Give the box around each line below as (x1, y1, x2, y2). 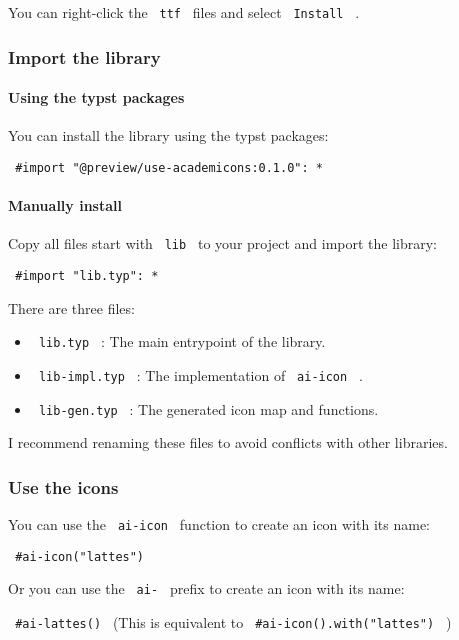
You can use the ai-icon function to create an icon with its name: (8, 514, 430, 535)
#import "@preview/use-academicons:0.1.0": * (15, 160, 323, 175)
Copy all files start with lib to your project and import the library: (8, 233, 438, 254)
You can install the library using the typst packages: (8, 125, 329, 146)
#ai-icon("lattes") (15, 549, 145, 564)
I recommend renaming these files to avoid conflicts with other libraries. (8, 432, 448, 453)
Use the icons (8, 474, 119, 499)
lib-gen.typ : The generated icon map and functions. (38, 398, 379, 419)
